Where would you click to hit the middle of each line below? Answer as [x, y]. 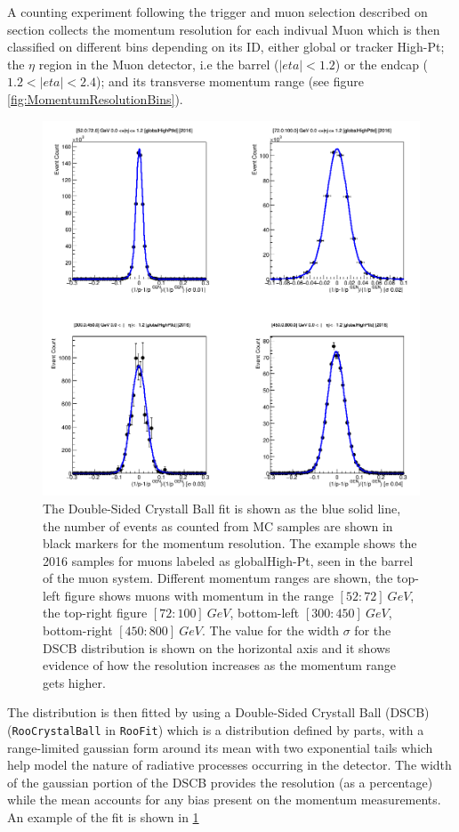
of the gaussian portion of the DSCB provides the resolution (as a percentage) [220, 782]
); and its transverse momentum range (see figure [229, 81]
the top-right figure [95, 613]
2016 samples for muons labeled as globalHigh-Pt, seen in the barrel [228, 560]
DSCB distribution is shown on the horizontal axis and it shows [217, 647]
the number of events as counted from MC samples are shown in [218, 525]
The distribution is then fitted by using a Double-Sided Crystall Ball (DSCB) [218, 712]
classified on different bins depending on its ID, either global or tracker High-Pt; [226, 47]
